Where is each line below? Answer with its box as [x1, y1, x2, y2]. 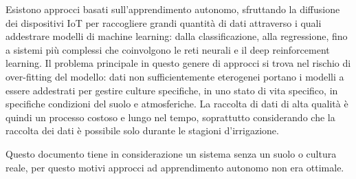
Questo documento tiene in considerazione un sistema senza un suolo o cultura [5, 146, 337, 160]
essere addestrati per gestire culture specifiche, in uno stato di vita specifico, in [5, 83, 338, 97]
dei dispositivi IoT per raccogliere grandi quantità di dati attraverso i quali [5, 15, 322, 30]
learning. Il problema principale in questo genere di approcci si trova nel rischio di [5, 56, 351, 70]
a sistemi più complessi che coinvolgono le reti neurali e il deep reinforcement [5, 42, 330, 56]
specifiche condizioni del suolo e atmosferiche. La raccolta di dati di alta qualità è [5, 96, 348, 111]
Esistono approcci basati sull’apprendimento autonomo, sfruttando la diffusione [5, 2, 340, 16]
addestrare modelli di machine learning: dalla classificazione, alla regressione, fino [5, 29, 348, 43]
